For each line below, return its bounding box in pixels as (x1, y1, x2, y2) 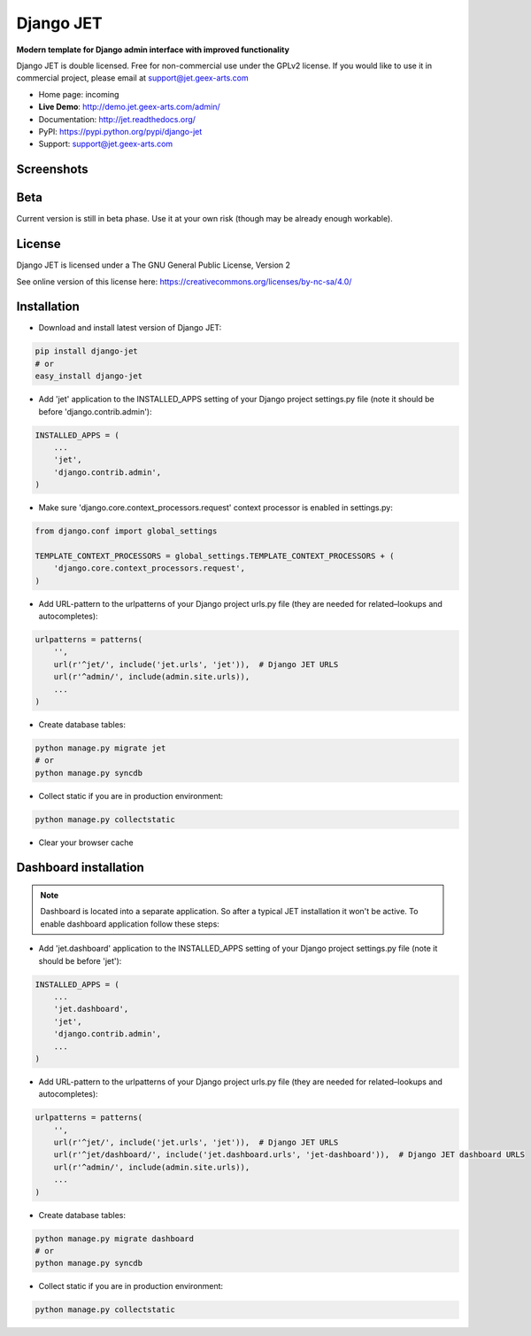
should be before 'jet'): (38, 955, 122, 966)
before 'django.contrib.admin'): (38, 406, 152, 416)
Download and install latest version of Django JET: (38, 322, 222, 333)
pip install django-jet (35, 346, 139, 356)
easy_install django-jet (35, 371, 143, 381)
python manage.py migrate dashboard (35, 1233, 195, 1244)
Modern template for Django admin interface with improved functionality (16, 44, 289, 55)
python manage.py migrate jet (35, 742, 166, 753)
